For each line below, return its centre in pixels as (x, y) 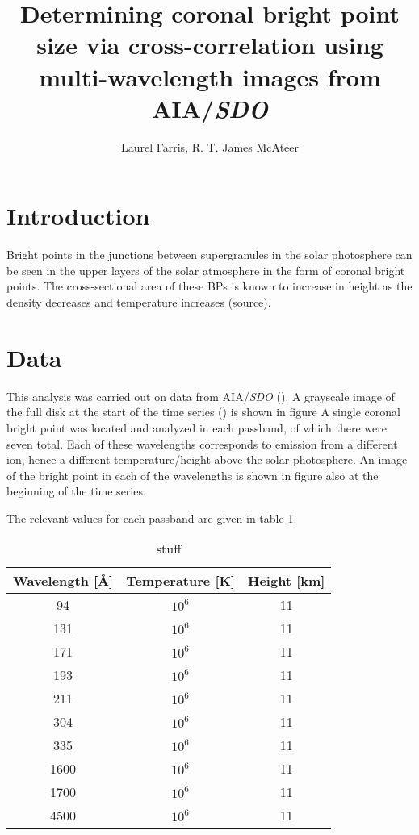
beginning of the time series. (76, 491)
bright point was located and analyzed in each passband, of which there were (197, 427)
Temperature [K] (181, 581)
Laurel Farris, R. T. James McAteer (209, 146)
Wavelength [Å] (63, 581)
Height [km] (287, 581)
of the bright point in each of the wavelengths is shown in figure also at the (193, 475)
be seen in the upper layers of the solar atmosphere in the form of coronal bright (206, 270)
